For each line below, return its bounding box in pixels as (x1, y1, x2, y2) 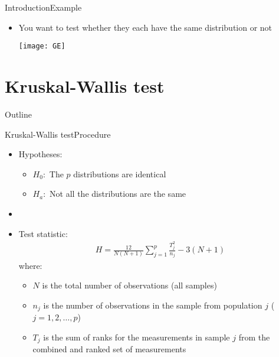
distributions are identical (73, 167, 166, 180)
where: (18, 259, 42, 271)
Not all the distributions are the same (50, 187, 186, 200)
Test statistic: (18, 227, 68, 239)
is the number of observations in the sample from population (43, 298, 262, 311)
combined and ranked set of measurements (32, 343, 186, 355)
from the (238, 330, 270, 343)
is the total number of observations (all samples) (42, 279, 217, 291)
